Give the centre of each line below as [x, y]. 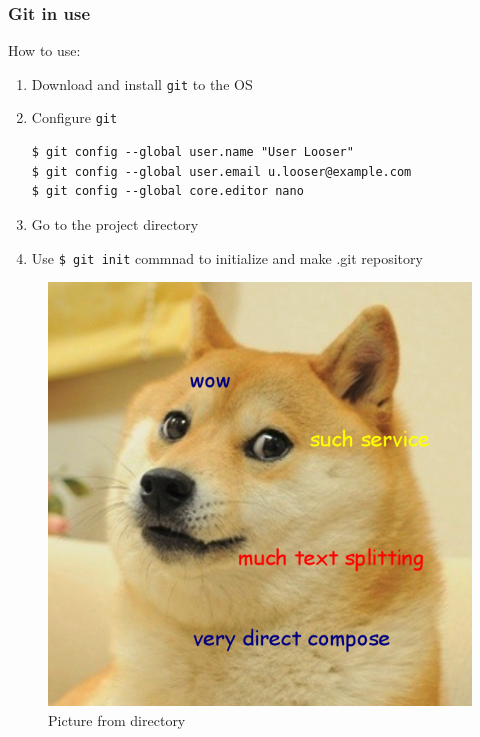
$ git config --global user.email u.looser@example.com [221, 171]
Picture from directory [117, 719]
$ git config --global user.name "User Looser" [192, 152]
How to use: [44, 50]
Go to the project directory [115, 223]
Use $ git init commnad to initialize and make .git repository [227, 257]
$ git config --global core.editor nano [167, 191]
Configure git [74, 117]
